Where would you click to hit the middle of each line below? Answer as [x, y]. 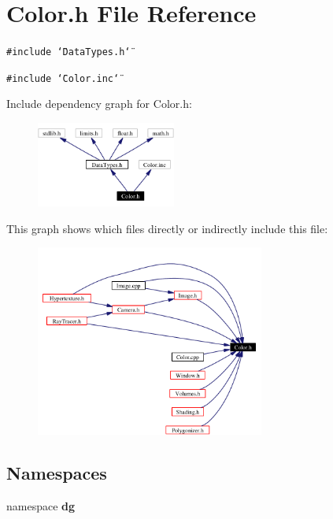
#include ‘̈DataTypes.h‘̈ [68, 52]
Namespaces [57, 472]
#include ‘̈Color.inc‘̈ [63, 78]
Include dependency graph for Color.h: [99, 104]
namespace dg [41, 505]
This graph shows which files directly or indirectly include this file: [167, 228]
